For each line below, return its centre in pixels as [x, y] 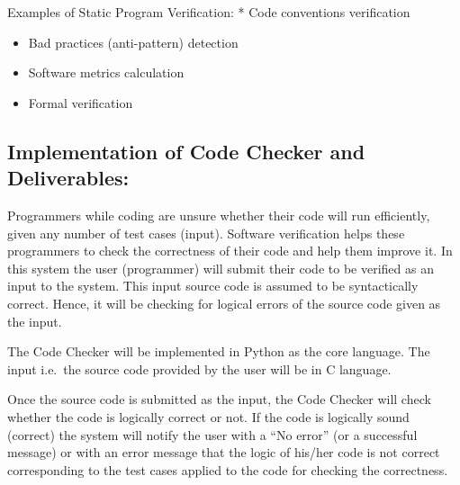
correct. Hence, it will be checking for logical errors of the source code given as [224, 303]
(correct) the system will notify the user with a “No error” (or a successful [212, 434]
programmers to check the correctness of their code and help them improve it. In [230, 251]
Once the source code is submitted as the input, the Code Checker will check [219, 399]
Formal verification [81, 102]
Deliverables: [68, 178]
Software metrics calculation [106, 72]
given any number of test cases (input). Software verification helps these [206, 233]
